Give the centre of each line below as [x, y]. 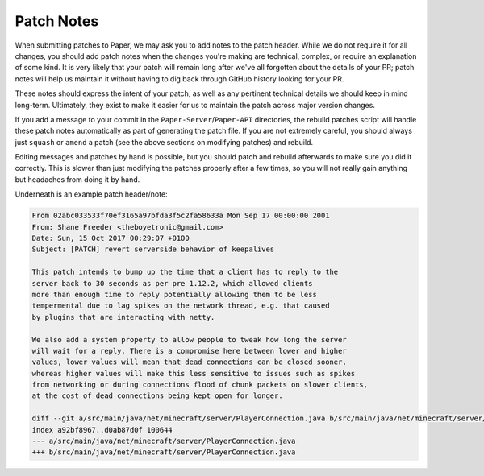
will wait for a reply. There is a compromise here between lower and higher [189, 351]
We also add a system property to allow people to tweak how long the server [189, 339]
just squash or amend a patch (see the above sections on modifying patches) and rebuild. [164, 142]
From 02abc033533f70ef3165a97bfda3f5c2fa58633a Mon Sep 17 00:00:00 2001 [181, 216]
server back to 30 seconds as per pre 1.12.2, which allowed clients [172, 283]
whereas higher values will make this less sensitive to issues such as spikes [194, 373]
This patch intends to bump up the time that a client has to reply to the [185, 272]
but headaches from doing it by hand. [77, 179]
